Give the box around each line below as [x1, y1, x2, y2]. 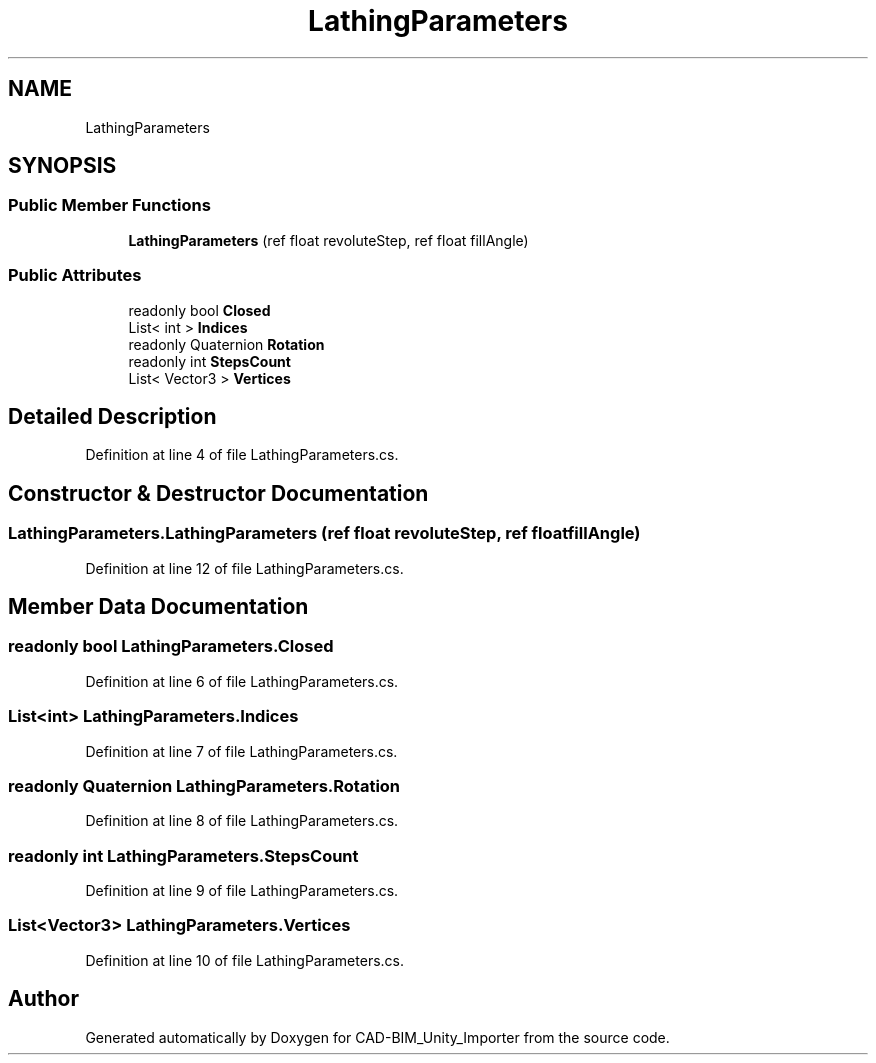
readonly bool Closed [128, 301, 271, 319]
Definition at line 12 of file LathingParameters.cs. [85, 559, 404, 577]
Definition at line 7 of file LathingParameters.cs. [85, 742, 398, 760]
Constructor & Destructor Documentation [8, 480, 429, 506]
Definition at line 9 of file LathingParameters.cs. [85, 882, 399, 900]
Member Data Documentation [8, 594, 309, 620]
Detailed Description [8, 403, 217, 429]
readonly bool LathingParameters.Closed [8, 636, 334, 657]
